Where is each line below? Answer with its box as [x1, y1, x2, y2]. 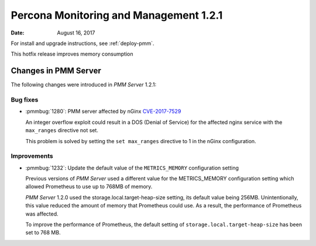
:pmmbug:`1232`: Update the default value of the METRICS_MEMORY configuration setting [25, 164, 239, 171]
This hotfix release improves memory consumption [11, 50, 133, 58]
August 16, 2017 [57, 29, 95, 36]
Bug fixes [11, 96, 39, 103]
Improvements [11, 152, 53, 160]
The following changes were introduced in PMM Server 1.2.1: [11, 81, 157, 88]
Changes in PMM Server [11, 66, 102, 76]
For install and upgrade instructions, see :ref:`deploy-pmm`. [11, 40, 154, 47]
